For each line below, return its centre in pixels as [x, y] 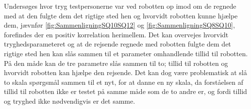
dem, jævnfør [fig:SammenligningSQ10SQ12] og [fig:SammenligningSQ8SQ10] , [119, 25]
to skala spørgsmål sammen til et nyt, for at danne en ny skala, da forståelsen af [124, 82]
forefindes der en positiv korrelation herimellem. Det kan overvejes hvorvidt [116, 34]
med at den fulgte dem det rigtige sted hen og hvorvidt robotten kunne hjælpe [121, 15]
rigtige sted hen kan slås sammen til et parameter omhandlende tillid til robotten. [126, 53]
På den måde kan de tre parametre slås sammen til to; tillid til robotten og [116, 63]
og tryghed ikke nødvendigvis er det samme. [70, 101]
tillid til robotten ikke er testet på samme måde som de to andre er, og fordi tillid [125, 91]
